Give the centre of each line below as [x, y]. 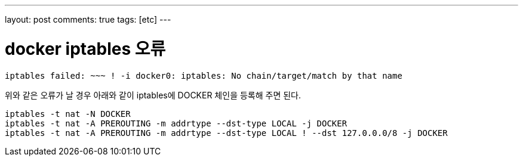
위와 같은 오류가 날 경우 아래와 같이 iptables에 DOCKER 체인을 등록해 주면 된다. [153, 95]
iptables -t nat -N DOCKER [68, 114]
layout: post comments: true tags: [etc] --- [88, 19]
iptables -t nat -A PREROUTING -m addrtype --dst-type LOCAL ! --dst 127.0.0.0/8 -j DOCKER [226, 133]
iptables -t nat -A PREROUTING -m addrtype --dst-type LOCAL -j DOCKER [176, 123]
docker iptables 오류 [85, 49]
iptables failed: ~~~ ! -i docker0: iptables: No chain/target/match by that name [204, 75]
